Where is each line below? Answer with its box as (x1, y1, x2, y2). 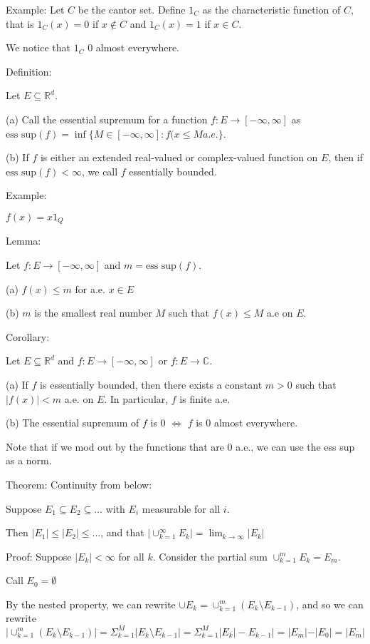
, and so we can (296, 596, 364, 611)
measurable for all (142, 501, 221, 516)
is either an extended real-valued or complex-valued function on (40, 150, 318, 165)
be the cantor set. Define (78, 2, 186, 16)
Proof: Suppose (6, 548, 72, 563)
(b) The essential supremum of (6, 415, 139, 430)
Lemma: (6, 233, 41, 248)
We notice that (6, 40, 70, 55)
